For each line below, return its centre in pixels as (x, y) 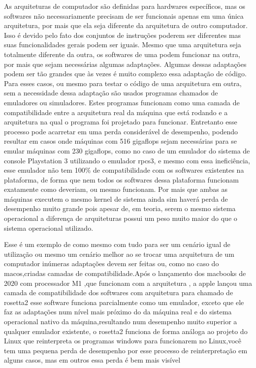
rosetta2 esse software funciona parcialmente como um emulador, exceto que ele (124, 302)
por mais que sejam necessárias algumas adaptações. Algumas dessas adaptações (125, 64)
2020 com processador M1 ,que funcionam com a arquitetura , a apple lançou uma (128, 283)
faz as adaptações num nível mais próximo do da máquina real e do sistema (118, 312)
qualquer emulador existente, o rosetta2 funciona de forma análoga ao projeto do (126, 331)
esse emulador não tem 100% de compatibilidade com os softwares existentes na (124, 170)
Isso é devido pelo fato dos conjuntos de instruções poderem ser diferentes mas (123, 35)
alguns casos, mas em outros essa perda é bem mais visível (92, 360)
